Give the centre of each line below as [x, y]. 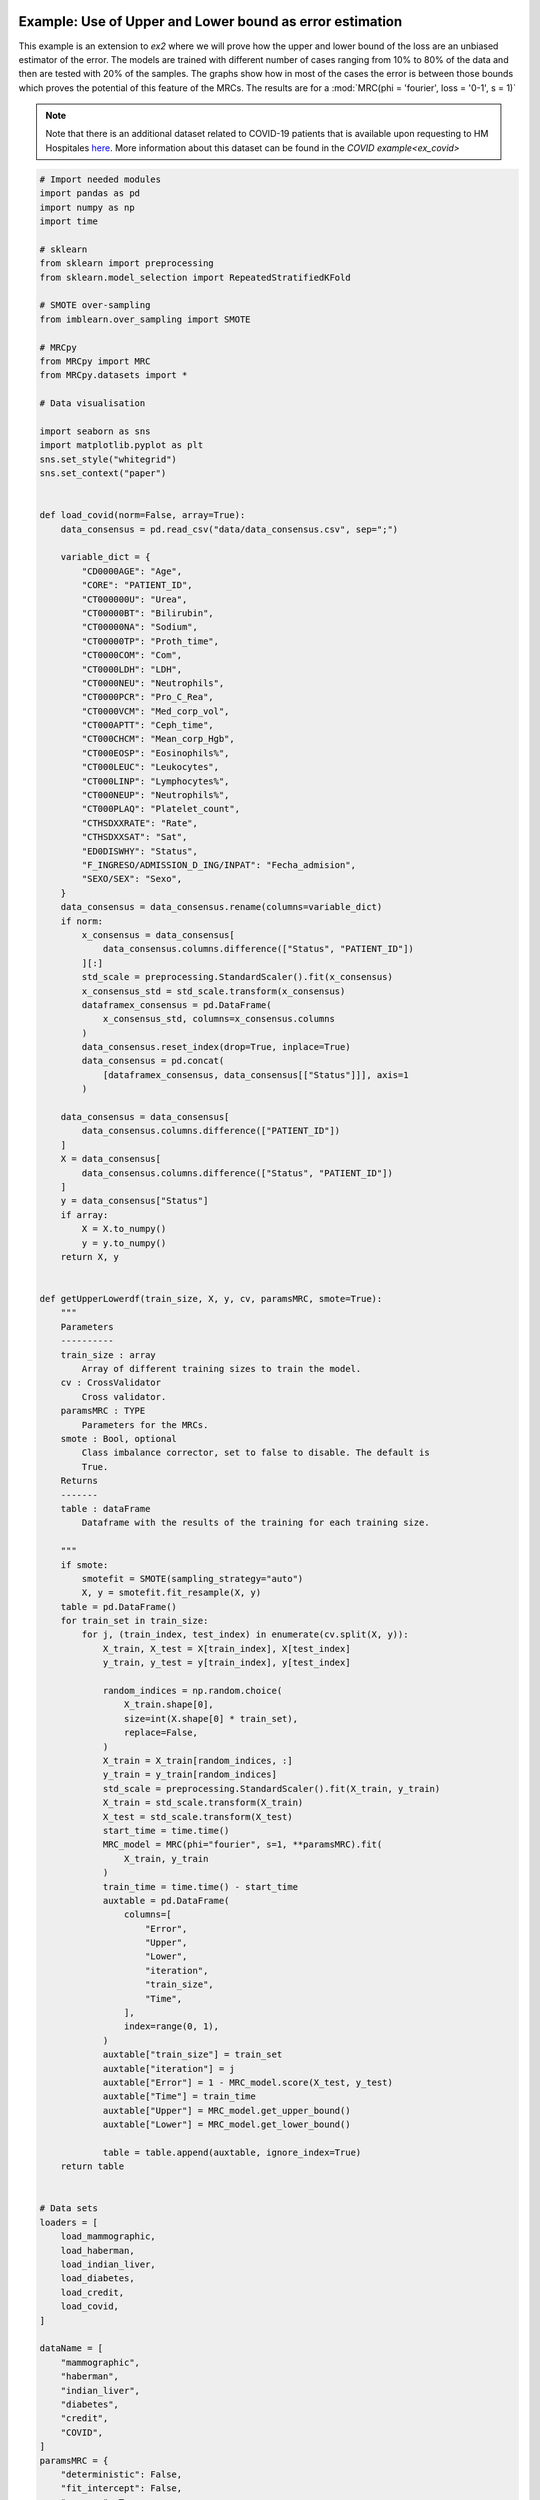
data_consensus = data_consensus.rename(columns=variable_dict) [221, 907]
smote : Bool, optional [118, 1438]
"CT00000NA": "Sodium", [140, 627]
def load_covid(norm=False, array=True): [142, 515]
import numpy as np [87, 207]
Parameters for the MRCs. [145, 1424]
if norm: [82, 921]
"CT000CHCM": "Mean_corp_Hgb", [158, 739]
